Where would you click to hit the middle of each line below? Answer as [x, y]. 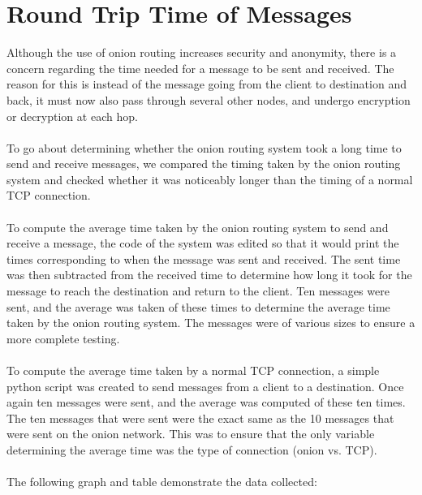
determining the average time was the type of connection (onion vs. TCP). [192, 449]
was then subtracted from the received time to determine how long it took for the [209, 275]
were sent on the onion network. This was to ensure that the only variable [191, 434]
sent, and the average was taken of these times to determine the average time [198, 306]
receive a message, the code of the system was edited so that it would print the [203, 243]
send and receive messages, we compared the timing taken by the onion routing [204, 164]
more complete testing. [63, 338]
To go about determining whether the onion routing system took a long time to [204, 147]
